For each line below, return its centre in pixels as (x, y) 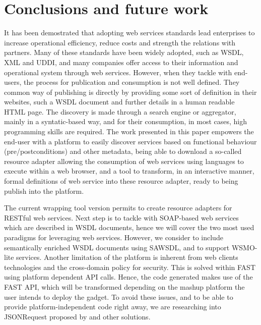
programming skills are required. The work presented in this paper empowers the (129, 131)
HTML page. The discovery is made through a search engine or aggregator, (120, 111)
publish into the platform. (44, 191)
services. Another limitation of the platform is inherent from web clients (127, 257)
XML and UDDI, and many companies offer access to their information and (121, 62)
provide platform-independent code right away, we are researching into (113, 307)
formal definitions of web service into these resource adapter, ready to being (121, 181)
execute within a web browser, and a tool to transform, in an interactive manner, (129, 171)
